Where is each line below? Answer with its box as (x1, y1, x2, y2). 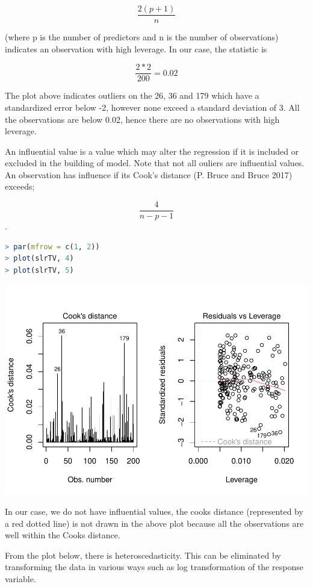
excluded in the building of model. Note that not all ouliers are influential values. (5, 157, 305, 169)
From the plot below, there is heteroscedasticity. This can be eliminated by (5, 548, 281, 561)
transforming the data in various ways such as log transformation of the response (5, 561, 303, 573)
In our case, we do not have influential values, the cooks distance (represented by (5, 505, 303, 518)
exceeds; (5, 180, 35, 193)
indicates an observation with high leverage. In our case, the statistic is (5, 42, 267, 55)
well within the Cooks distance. (5, 529, 120, 541)
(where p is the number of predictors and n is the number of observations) (5, 31, 279, 43)
